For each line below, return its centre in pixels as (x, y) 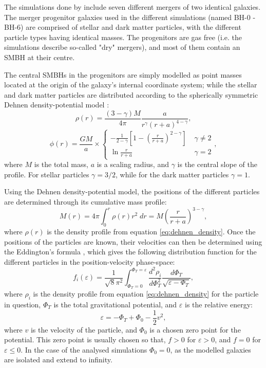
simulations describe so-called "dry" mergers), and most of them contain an (122, 47)
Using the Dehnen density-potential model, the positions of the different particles (132, 191)
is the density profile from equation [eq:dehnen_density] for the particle (146, 294)
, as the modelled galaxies (211, 349)
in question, (23, 305)
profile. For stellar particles (47, 174)
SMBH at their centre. (40, 57)
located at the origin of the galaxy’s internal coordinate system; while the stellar (131, 85)
